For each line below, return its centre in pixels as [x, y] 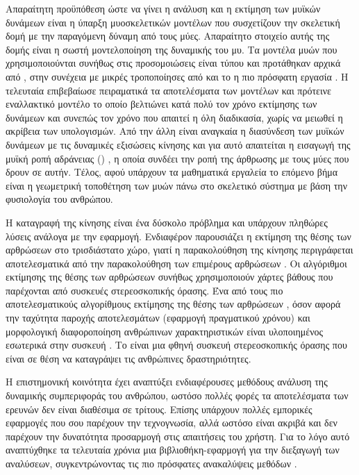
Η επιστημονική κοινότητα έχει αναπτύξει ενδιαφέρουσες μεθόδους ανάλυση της [167, 382]
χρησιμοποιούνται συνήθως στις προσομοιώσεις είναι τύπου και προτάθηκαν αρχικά [173, 63]
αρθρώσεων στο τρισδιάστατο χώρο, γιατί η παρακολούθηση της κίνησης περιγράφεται [179, 250]
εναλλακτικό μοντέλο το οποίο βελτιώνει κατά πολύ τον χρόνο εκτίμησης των [161, 104]
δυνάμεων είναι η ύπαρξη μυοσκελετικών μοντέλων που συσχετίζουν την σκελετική [173, 22]
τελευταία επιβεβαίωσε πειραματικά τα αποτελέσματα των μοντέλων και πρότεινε [168, 90]
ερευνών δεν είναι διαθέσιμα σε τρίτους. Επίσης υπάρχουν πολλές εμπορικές [159, 409]
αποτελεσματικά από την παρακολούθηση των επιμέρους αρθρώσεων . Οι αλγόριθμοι [176, 263]
